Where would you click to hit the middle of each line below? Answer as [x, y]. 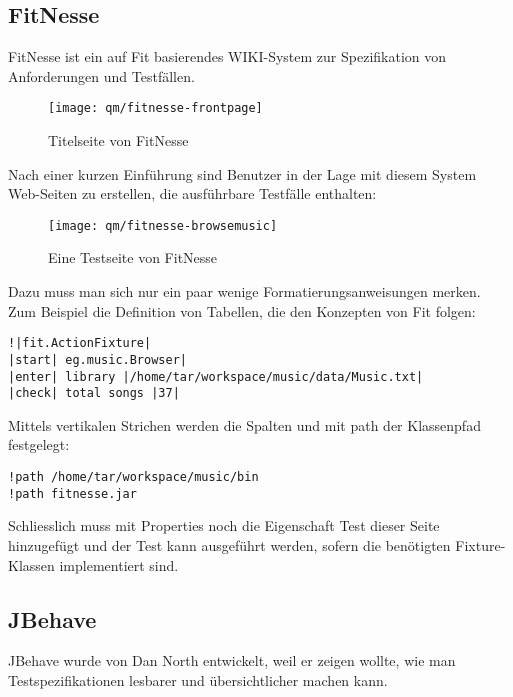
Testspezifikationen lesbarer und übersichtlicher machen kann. [198, 679]
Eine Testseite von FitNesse [133, 257]
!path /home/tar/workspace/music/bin [133, 477]
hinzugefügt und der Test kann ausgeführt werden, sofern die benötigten [229, 544]
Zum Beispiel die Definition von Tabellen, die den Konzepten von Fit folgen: [242, 310]
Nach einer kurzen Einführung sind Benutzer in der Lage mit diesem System [242, 173]
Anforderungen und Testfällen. [101, 75]
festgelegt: [39, 444]
